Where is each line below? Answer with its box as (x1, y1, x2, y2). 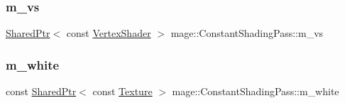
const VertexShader (66, 26, 151, 40)
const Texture (92, 84, 153, 99)
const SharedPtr (6, 84, 77, 99)
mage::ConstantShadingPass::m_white (172, 84, 339, 99)
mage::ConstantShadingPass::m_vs (170, 26, 324, 40)
